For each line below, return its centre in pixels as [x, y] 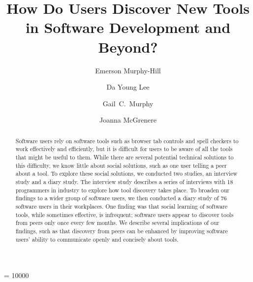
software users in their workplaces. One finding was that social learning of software [122, 206]
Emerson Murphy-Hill [128, 70]
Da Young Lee [128, 87]
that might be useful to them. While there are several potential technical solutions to [125, 157]
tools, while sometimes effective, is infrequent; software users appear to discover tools [125, 214]
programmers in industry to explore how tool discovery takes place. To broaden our [123, 190]
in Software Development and [128, 27]
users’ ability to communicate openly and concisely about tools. [97, 239]
